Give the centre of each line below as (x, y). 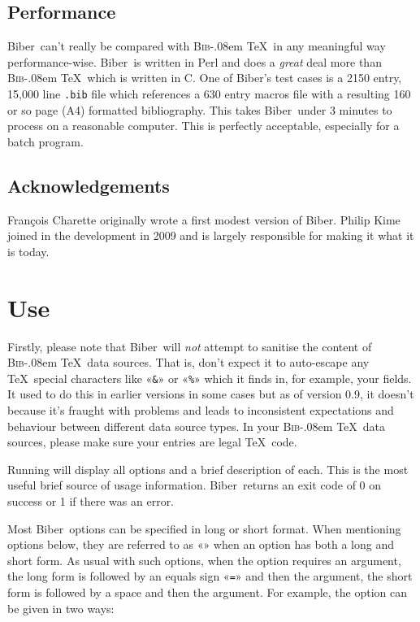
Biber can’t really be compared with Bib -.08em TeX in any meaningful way (197, 46)
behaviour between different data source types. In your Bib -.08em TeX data (197, 426)
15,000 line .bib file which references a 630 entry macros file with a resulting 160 (209, 93)
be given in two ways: (61, 608)
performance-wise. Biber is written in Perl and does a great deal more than (195, 61)
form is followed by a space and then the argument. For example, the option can (208, 592)
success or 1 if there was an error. (91, 500)
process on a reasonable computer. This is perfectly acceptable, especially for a (204, 126)
